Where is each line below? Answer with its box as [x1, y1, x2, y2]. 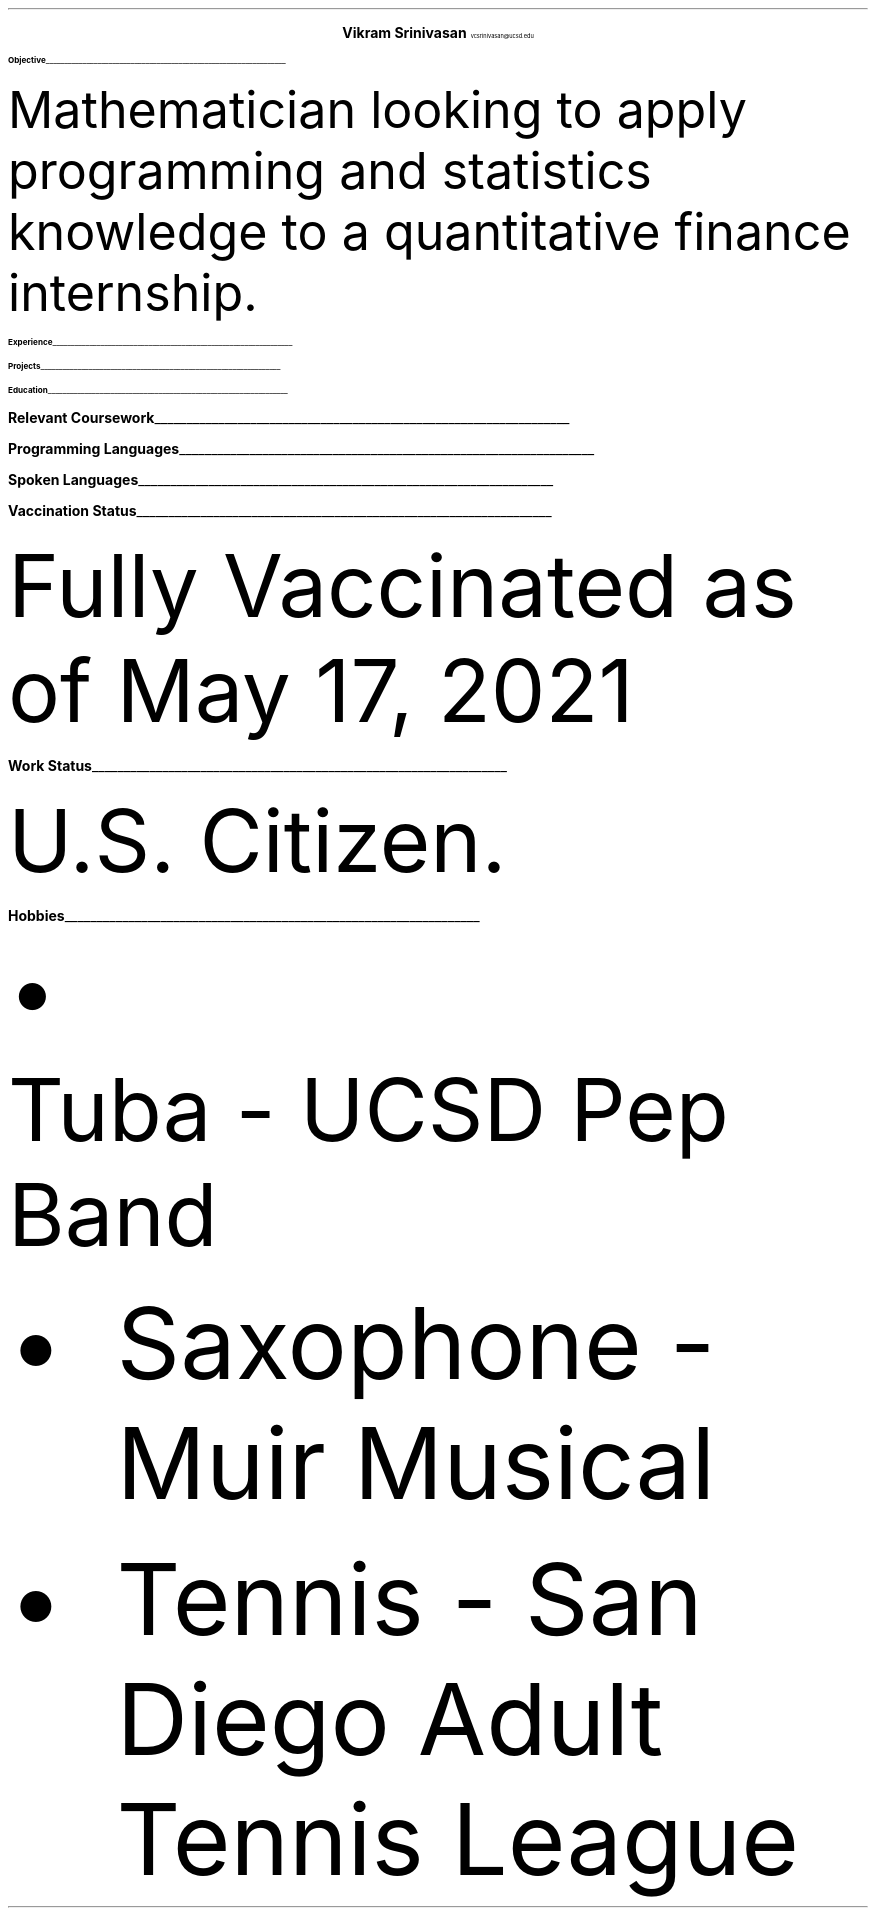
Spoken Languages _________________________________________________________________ [8, 471, 554, 488]
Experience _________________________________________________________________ [8, 337, 293, 347]
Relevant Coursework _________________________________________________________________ [8, 409, 570, 426]
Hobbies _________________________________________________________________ [8, 907, 480, 924]
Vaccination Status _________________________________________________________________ [8, 502, 552, 519]
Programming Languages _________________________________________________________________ [8, 440, 595, 457]
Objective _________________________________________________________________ [8, 55, 286, 65]
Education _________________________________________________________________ [8, 385, 288, 395]
